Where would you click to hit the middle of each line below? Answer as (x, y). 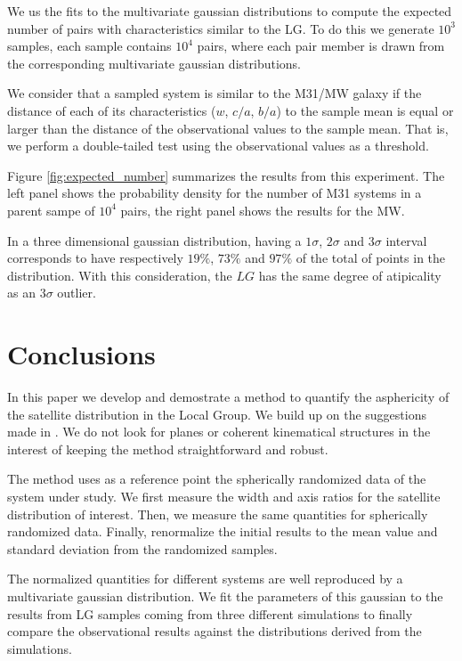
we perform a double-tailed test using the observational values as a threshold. (218, 146)
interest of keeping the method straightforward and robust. (168, 449)
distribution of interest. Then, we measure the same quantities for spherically (218, 514)
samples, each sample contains (89, 46)
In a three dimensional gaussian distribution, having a (154, 240)
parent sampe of (51, 210)
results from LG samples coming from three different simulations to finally (210, 613)
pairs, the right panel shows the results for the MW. (263, 210)
